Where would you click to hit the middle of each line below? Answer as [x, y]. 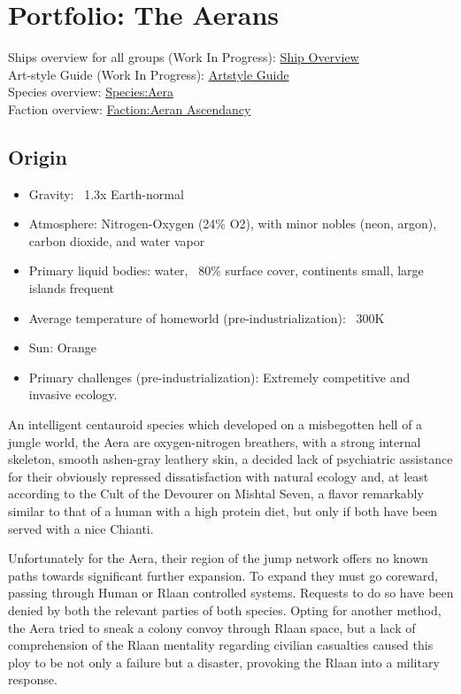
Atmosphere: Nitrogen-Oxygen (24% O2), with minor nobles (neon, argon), [233, 224]
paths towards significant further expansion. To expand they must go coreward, [223, 575]
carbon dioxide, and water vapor [117, 240]
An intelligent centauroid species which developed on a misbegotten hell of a [215, 424]
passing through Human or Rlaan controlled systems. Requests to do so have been [231, 593]
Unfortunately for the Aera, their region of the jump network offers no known [218, 558]
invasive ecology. [73, 394]
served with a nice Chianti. [81, 528]
